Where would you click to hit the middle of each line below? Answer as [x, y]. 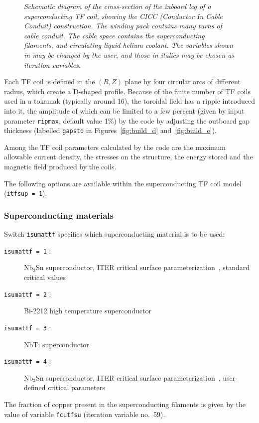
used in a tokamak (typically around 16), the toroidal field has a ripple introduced [129, 101]
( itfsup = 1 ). [26, 193]
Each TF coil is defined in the [50, 81]
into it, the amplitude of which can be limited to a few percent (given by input [124, 110]
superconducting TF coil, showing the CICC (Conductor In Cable [123, 16]
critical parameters [76, 387]
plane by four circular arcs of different [183, 81]
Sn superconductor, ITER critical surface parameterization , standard [143, 267]
